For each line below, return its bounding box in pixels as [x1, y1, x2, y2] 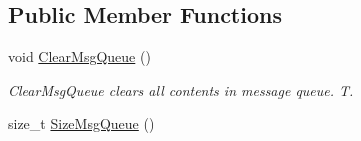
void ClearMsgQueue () [8, 46, 151, 67]
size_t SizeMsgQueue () [8, 113, 155, 134]
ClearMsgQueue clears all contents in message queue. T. [8, 79, 354, 100]
